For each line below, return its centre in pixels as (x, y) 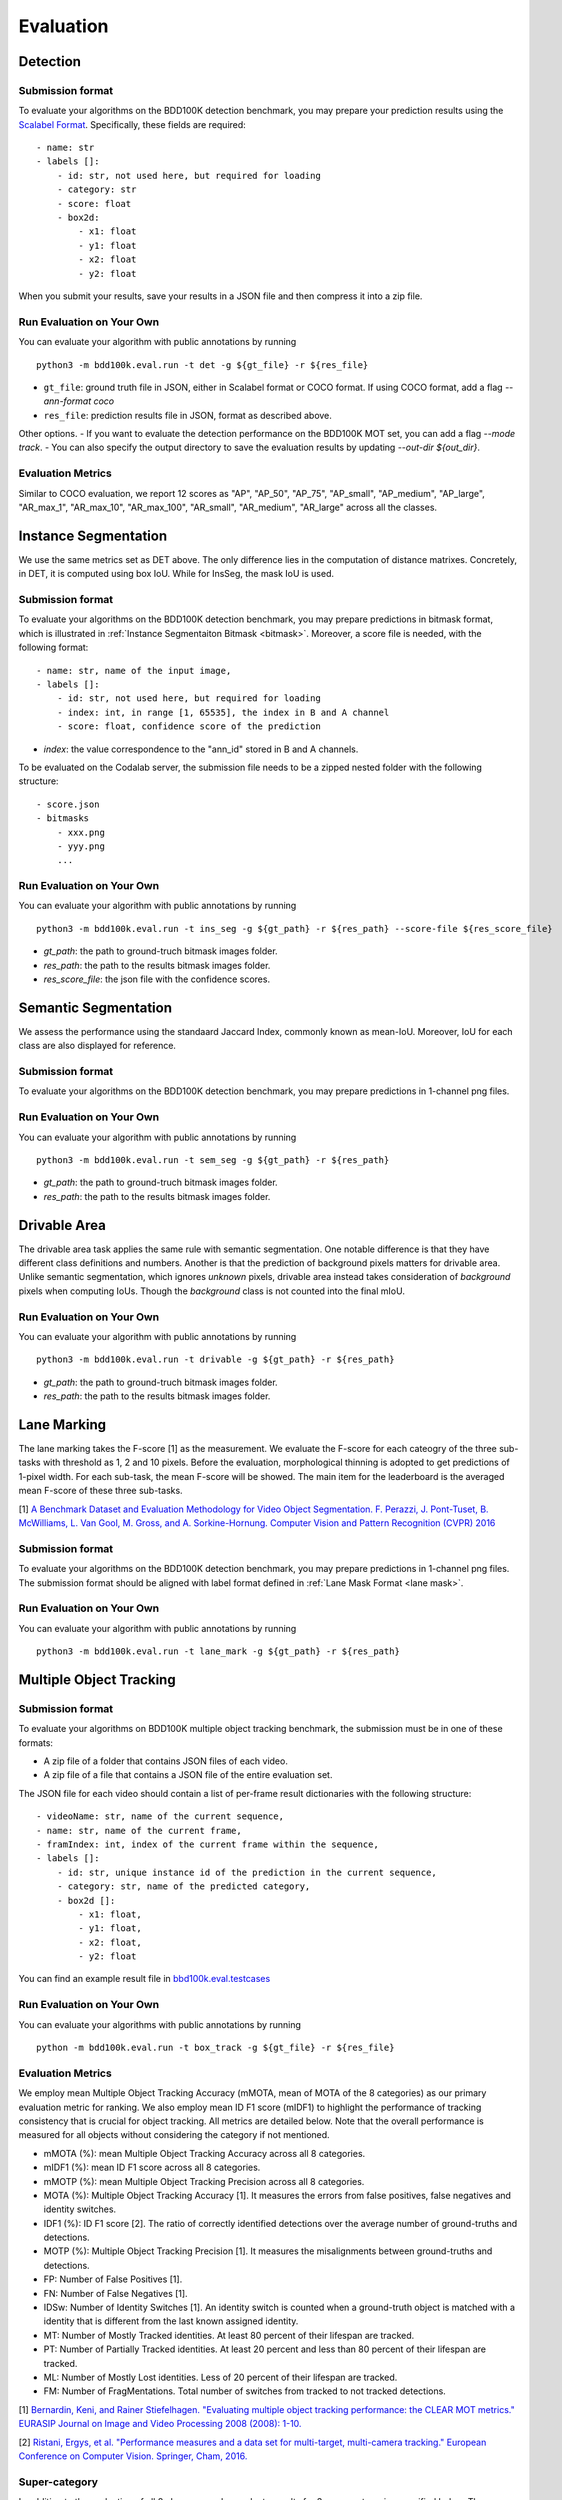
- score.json (68, 804)
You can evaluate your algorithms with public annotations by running (160, 2024)
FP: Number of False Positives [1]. (113, 2279)
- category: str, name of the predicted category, (183, 1886)
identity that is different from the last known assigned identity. (171, 2321)
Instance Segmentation (93, 535)
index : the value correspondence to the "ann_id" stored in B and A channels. (201, 749)
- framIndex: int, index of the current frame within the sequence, (207, 1844)
